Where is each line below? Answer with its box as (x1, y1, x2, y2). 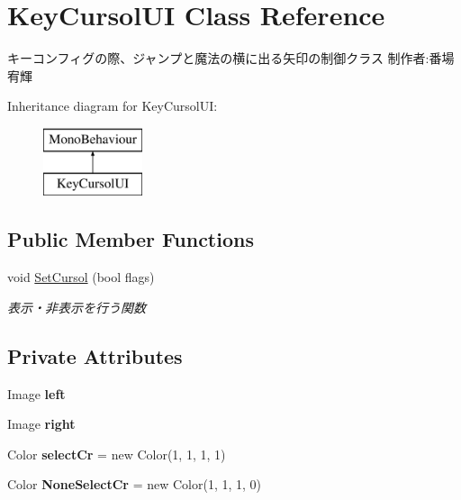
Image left (7, 384, 66, 403)
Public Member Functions (7, 225, 254, 253)
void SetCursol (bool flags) (7, 268, 155, 286)
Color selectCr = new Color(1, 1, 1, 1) (7, 444, 226, 463)
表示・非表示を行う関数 (7, 297, 146, 316)
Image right (7, 414, 76, 433)
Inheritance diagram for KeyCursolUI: (7, 96, 218, 115)
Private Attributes (7, 341, 183, 369)
